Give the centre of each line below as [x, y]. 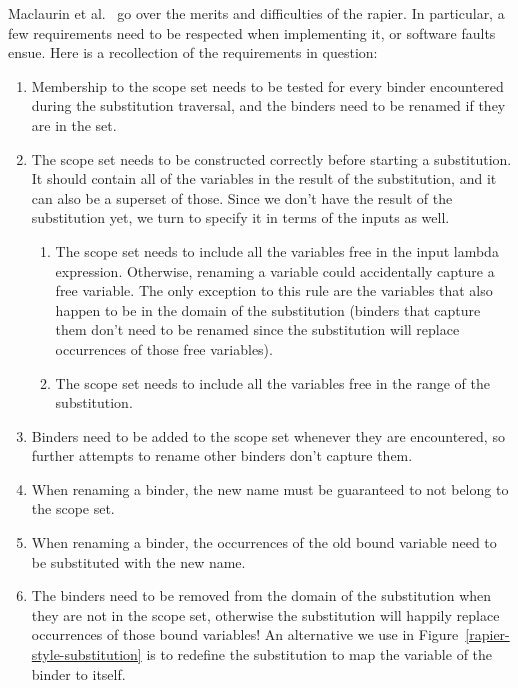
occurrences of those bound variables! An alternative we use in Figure [245, 634]
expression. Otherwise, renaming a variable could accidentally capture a [275, 270]
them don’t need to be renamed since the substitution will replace [257, 329]
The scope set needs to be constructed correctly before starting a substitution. [271, 158]
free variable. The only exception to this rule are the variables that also [274, 290]
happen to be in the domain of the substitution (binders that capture [268, 309]
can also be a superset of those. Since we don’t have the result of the [242, 197]
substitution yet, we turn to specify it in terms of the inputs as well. [240, 217]
